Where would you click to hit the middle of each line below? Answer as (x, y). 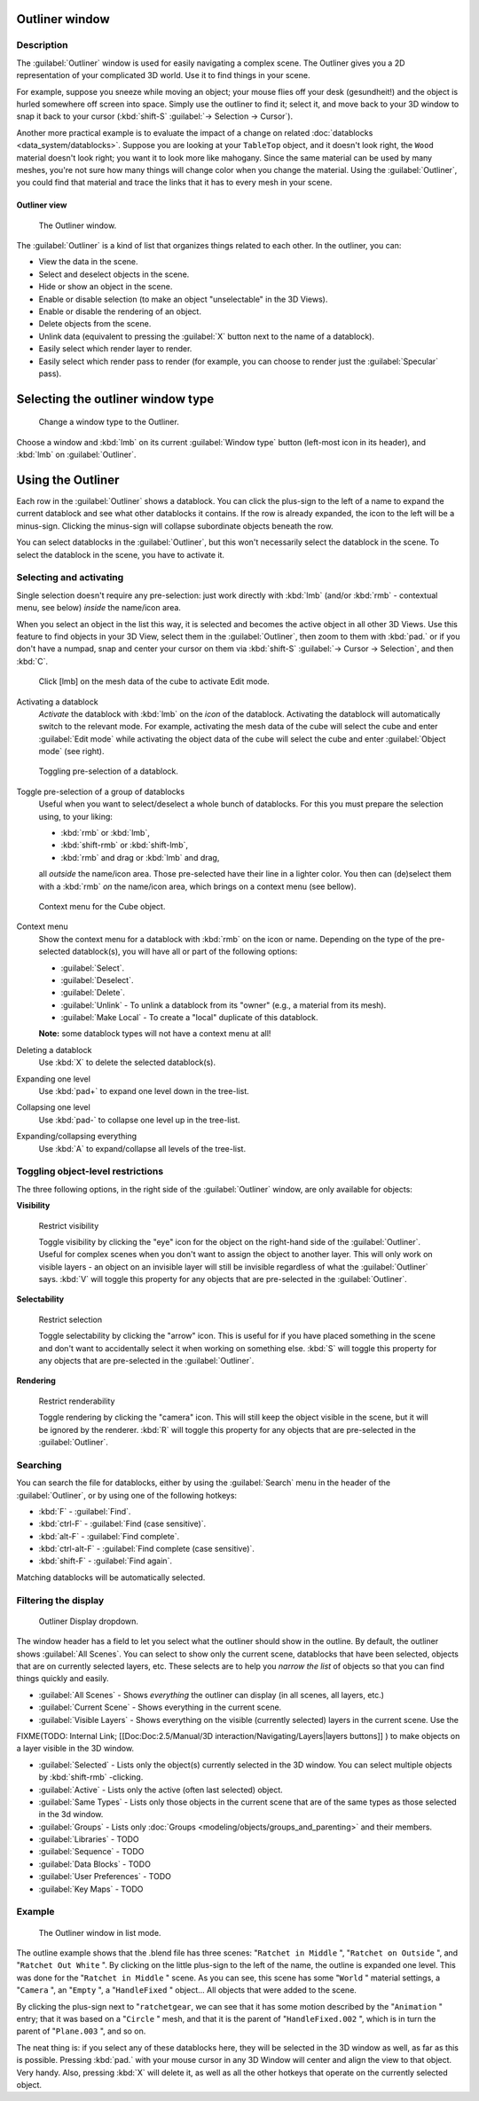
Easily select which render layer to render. (115, 349)
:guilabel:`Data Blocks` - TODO (94, 1864)
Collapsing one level (53, 1107)
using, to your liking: (75, 816)
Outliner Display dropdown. (89, 1621)
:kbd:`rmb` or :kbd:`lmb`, (105, 833)
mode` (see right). (71, 751)
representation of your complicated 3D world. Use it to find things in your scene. (163, 75)
